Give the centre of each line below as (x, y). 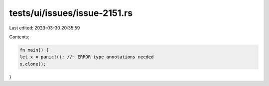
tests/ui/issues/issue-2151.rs (71, 13)
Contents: (19, 37)
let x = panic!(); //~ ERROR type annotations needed (87, 57)
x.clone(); (33, 64)
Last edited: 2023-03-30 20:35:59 (45, 28)
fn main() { (34, 50)
